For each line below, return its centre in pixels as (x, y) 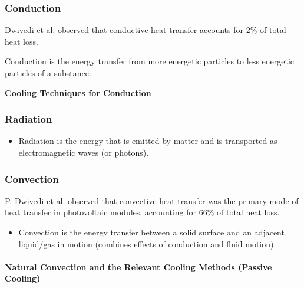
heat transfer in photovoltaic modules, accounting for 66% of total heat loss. (142, 212)
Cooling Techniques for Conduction (78, 92)
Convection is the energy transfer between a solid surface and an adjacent (151, 232)
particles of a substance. (48, 73)
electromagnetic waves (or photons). (84, 152)
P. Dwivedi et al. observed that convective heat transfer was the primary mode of (152, 200)
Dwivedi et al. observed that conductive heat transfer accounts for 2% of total (146, 30)
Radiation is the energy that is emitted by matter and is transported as (148, 141)
